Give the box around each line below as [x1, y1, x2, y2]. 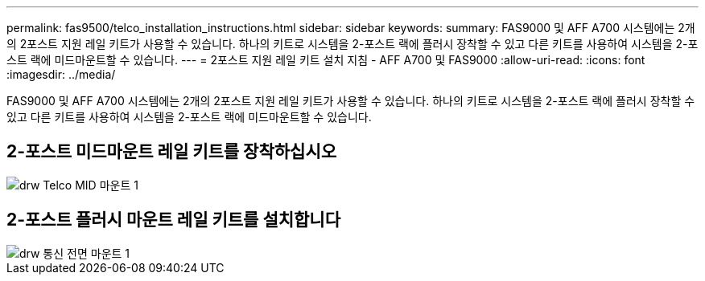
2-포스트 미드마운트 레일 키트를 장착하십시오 [6, 141, 337, 162]
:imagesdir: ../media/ [6, 67, 116, 81]
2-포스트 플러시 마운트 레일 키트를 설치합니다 [6, 210, 340, 230]
